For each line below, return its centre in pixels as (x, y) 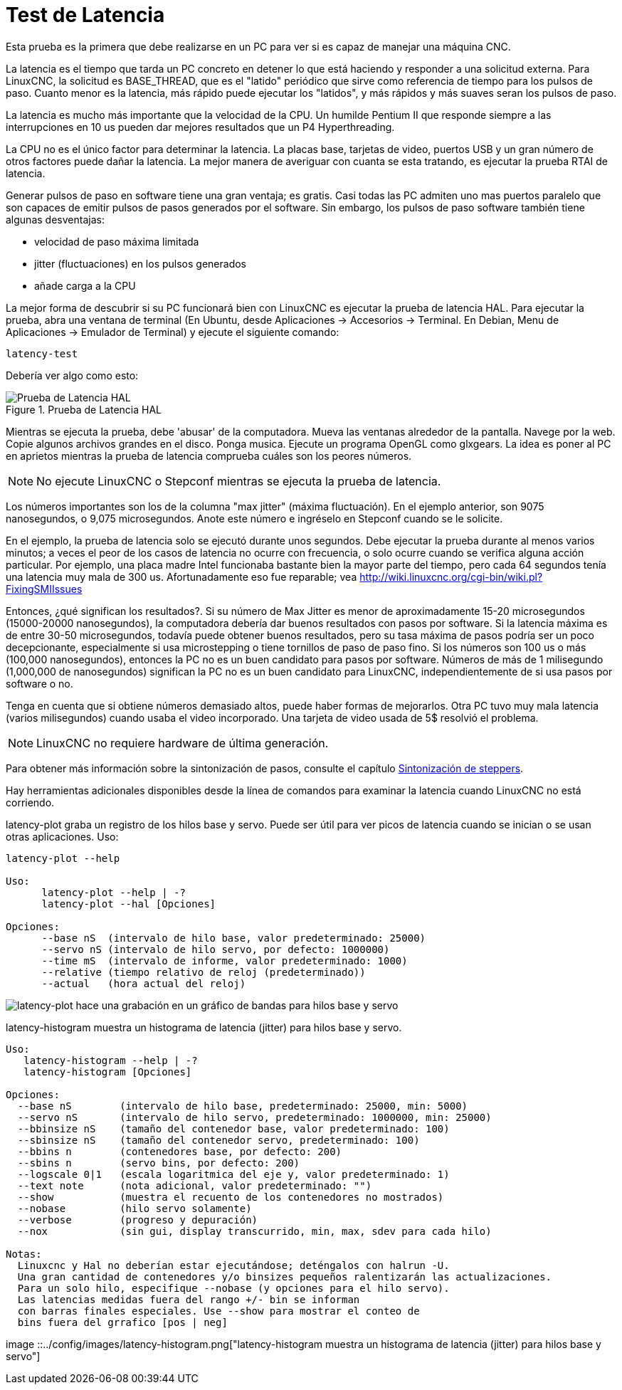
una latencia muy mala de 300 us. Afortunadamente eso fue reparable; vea (181, 576)
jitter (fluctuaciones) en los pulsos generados (141, 263)
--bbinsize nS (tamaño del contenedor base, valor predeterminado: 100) (233, 1128)
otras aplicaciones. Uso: (62, 836)
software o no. (39, 683)
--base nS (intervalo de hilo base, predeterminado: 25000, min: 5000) (243, 1106)
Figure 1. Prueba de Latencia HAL (84, 409)
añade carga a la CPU (85, 285)
